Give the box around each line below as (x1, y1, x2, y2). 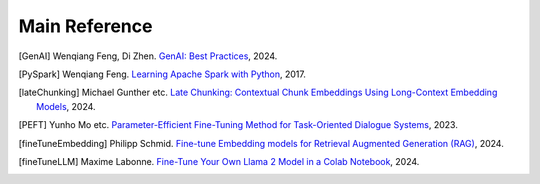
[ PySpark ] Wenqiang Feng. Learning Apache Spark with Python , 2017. (18, 68, 307, 80)
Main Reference (18, 15, 153, 37)
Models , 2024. (36, 100, 96, 112)
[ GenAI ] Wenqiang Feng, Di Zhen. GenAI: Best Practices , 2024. (18, 50, 278, 62)
